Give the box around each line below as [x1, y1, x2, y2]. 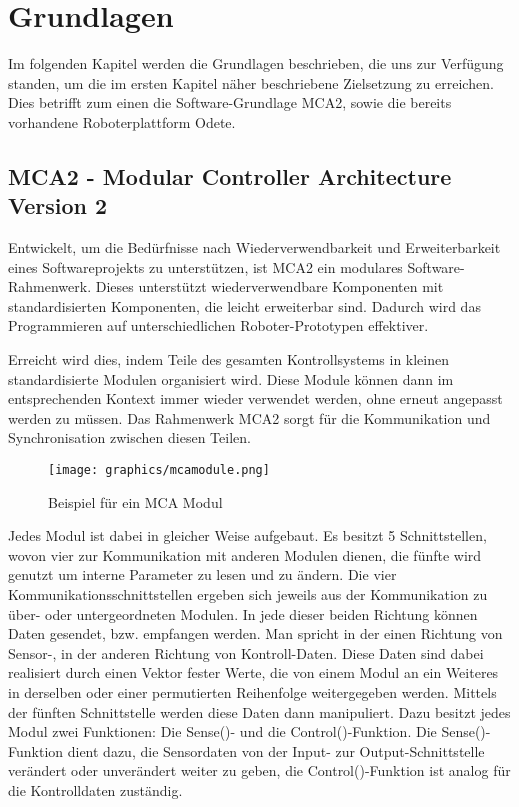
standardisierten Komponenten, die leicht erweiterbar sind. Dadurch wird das [8, 295, 481, 316]
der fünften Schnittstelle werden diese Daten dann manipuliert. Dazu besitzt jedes [8, 701, 511, 722]
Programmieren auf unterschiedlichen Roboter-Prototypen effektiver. [8, 315, 429, 336]
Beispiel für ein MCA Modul [48, 491, 223, 512]
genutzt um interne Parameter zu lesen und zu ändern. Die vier [8, 564, 397, 585]
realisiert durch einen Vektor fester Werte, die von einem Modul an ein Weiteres [8, 662, 499, 683]
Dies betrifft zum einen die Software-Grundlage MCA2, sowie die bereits [8, 92, 452, 113]
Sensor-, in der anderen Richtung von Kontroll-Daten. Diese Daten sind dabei [8, 642, 484, 663]
